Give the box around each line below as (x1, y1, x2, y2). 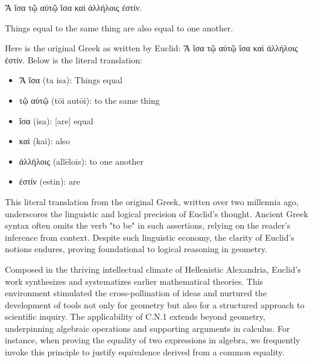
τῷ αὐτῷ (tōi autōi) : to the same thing (19, 94, 160, 106)
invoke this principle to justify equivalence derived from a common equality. (5, 346, 285, 358)
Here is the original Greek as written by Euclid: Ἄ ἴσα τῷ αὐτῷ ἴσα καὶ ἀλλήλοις (5, 42, 298, 54)
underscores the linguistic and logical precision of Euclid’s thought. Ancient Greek (5, 207, 308, 220)
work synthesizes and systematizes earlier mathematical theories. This (5, 275, 264, 287)
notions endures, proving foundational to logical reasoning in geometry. (5, 243, 267, 255)
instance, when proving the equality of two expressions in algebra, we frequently (5, 334, 300, 346)
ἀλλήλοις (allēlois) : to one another (19, 154, 144, 167)
